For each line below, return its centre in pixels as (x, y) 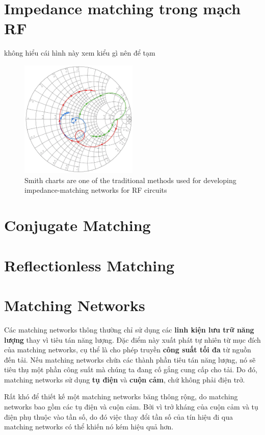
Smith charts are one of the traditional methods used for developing (130, 180)
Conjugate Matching (77, 225)
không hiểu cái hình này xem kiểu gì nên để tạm (80, 53)
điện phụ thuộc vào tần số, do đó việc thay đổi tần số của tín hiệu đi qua (118, 416)
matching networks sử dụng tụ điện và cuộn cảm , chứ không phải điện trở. (125, 379)
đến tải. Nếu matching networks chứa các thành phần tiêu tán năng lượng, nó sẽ (130, 359)
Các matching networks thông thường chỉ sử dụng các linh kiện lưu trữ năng (129, 329)
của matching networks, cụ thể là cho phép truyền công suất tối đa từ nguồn (128, 350)
